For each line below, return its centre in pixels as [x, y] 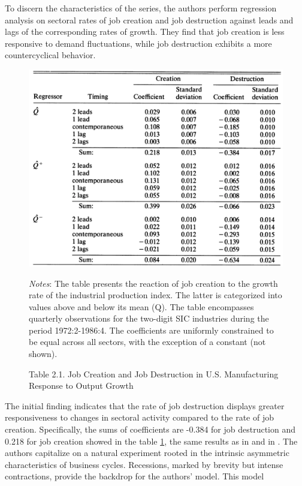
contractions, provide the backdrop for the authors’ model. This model [135, 476]
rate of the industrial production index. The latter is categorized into [155, 295]
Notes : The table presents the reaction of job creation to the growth [153, 283]
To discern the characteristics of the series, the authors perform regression [141, 8]
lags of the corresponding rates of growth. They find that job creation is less [145, 31]
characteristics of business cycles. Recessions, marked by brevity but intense [144, 464]
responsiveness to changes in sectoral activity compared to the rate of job [139, 417]
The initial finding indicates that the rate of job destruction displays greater [145, 405]
